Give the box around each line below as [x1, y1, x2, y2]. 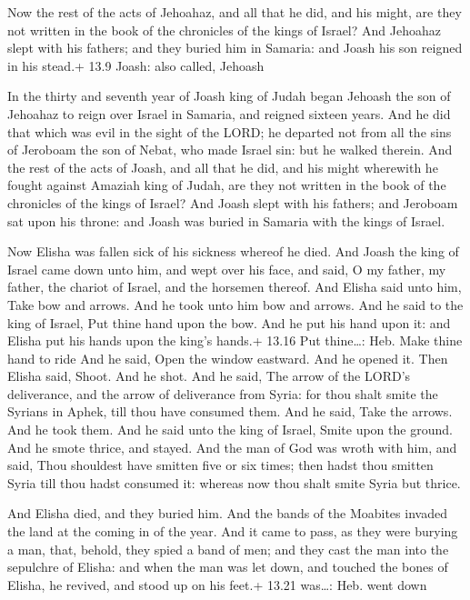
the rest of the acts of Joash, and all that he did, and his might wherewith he [7, 157, 438, 176]
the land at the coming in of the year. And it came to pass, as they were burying [7, 522, 458, 541]
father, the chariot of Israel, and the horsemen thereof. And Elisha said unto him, [7, 277, 462, 296]
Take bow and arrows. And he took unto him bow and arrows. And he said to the [7, 295, 464, 314]
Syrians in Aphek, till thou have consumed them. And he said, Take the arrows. [7, 402, 453, 421]
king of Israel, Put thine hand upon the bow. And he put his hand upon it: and [7, 313, 451, 332]
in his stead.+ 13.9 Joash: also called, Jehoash [7, 55, 265, 75]
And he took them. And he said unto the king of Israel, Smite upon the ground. [7, 420, 453, 439]
